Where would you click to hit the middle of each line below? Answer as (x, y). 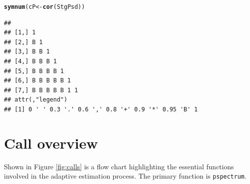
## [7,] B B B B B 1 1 (41, 90)
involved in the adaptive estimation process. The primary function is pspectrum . (125, 176)
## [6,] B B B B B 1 (38, 81)
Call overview (51, 143)
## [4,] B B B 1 (31, 62)
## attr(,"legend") (36, 100)
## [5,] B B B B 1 (34, 71)
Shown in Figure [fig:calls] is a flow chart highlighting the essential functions (119, 166)
